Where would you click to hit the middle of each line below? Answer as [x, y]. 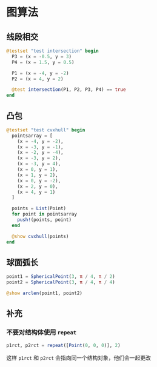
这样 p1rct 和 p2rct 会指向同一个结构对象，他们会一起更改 [79, 357]
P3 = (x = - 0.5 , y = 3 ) [42, 56]
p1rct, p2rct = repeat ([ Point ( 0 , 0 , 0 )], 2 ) [63, 345]
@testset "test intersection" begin [52, 51]
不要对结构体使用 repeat [42, 332]
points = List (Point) [39, 209]
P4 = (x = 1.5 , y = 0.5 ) [43, 62]
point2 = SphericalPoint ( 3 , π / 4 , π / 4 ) [61, 282]
